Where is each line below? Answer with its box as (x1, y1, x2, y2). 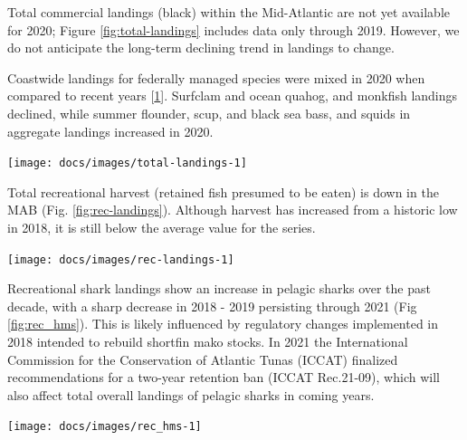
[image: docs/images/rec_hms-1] (7, 420, 202, 434)
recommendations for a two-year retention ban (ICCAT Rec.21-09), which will (7, 368, 440, 387)
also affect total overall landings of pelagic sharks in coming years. (7, 385, 375, 404)
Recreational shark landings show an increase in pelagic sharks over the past (7, 279, 431, 298)
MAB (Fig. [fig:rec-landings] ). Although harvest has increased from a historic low (7, 200, 458, 219)
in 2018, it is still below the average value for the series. (7, 218, 316, 236)
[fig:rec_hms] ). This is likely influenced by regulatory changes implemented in (7, 314, 439, 333)
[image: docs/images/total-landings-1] (7, 157, 247, 170)
